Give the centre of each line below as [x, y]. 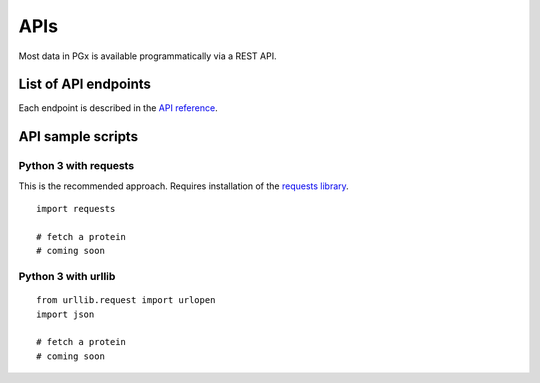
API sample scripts [78, 136]
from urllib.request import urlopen [126, 300]
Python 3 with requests [76, 166]
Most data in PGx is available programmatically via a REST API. [147, 56]
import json [65, 314]
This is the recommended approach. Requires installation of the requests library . [183, 186]
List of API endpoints [85, 84]
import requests [76, 208]
